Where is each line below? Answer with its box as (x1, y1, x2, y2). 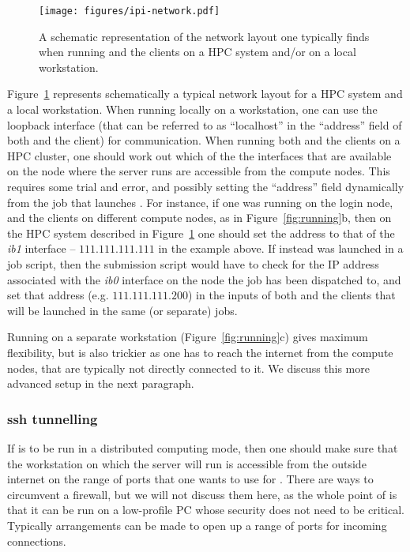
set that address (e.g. (7, 287, 109, 303)
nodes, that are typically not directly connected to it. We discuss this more (7, 359, 370, 376)
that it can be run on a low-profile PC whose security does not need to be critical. (7, 501, 405, 518)
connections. (7, 532, 66, 549)
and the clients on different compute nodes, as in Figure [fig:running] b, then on (7, 209, 392, 226)
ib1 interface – (7, 240, 76, 257)
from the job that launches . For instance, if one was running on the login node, (7, 193, 393, 210)
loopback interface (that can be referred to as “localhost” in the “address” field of (7, 116, 402, 133)
